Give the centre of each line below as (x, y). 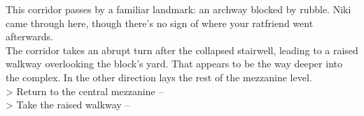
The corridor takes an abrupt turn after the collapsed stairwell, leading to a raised (182, 50)
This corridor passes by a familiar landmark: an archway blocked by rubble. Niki (178, 9)
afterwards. (29, 36)
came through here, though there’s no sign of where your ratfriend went (160, 23)
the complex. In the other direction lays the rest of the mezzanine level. (159, 77)
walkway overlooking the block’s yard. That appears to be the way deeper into (174, 64)
